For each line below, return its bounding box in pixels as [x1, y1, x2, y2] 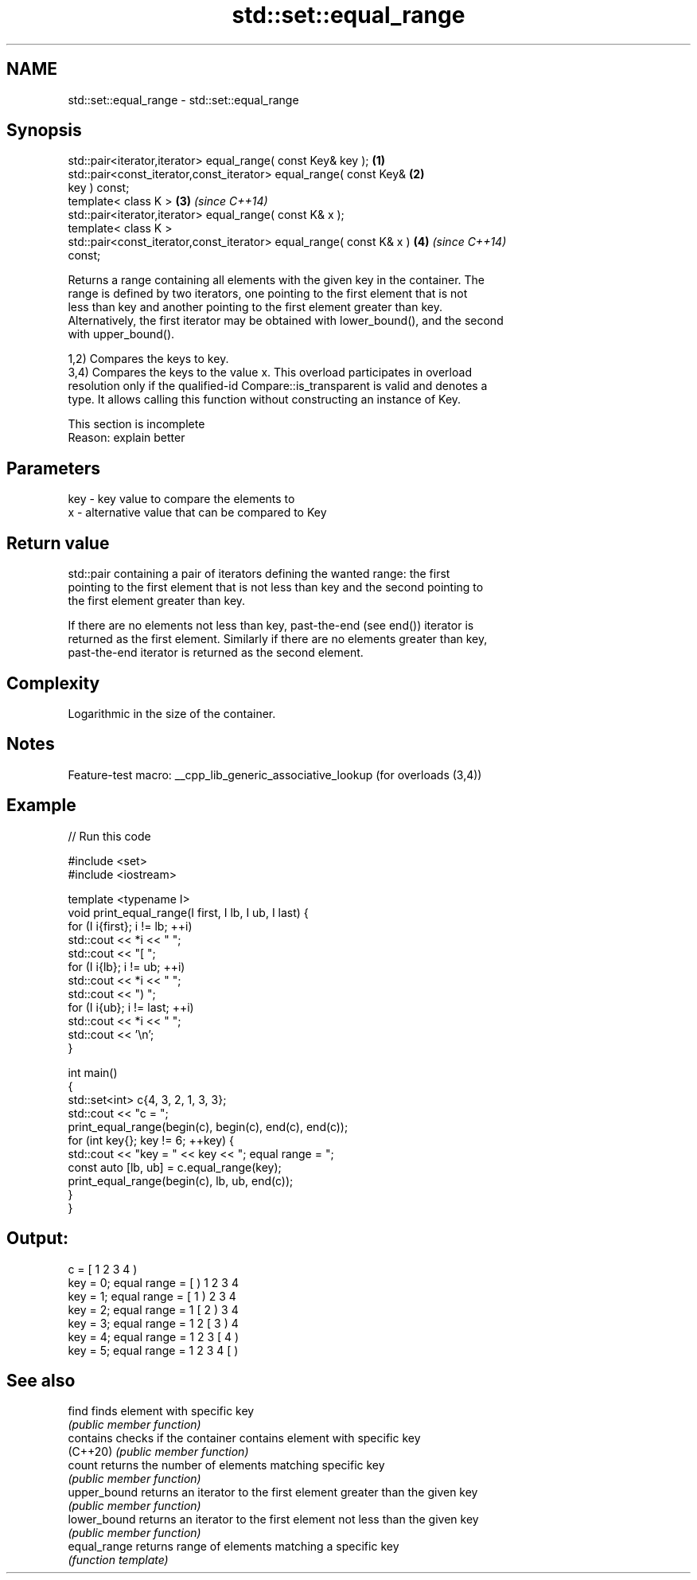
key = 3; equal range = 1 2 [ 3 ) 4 [68, 1316, 239, 1330]
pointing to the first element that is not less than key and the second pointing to [68, 580, 484, 595]
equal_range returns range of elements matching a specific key [68, 1539, 399, 1554]
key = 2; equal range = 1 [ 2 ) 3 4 [68, 1302, 239, 1317]
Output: [6, 1228, 68, 1249]
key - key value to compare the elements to [68, 492, 295, 506]
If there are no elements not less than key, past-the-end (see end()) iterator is [68, 618, 474, 633]
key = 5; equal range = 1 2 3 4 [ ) [68, 1343, 239, 1357]
